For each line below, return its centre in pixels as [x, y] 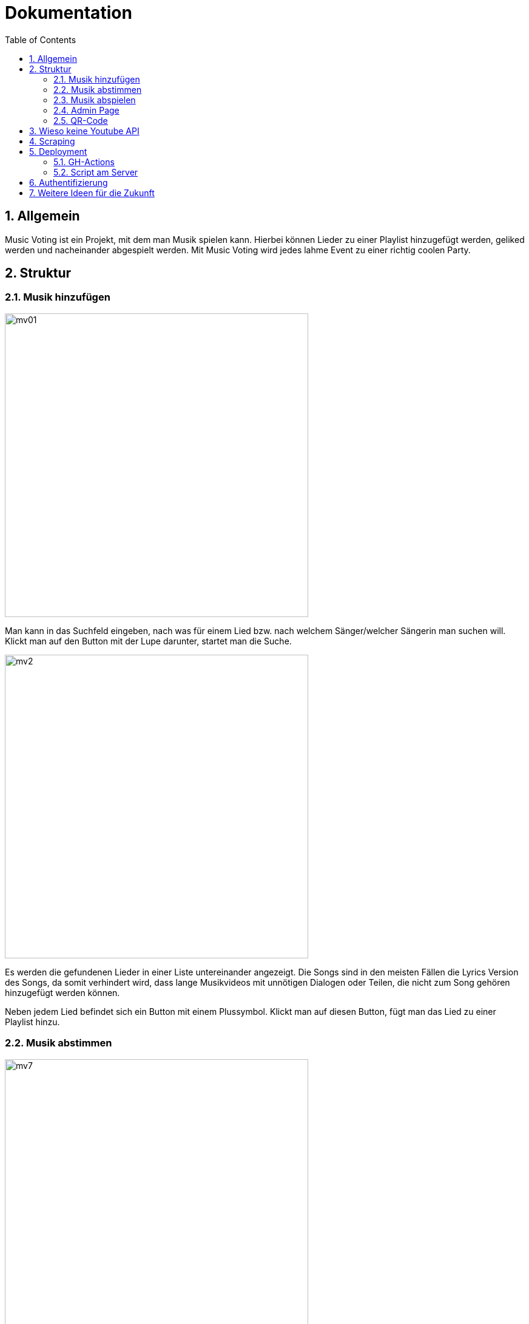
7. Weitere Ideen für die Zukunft [92, 193]
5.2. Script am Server [96, 172]
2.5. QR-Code [81, 120]
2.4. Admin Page [86, 110]
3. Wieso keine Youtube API [84, 131]
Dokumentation [69, 13]
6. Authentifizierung [69, 182]
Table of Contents [41, 39]
